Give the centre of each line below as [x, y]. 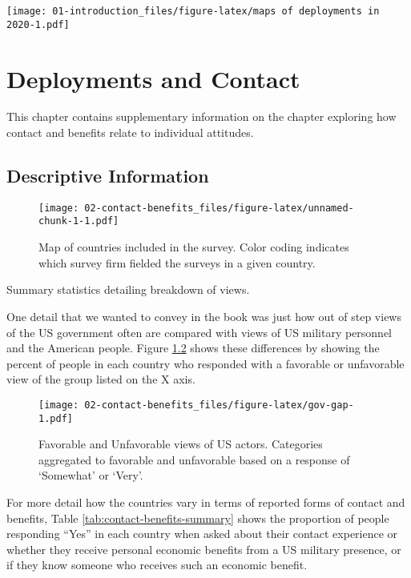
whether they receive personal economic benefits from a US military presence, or [204, 549]
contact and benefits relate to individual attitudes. [130, 132]
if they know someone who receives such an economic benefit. [157, 565]
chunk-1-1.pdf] [79, 221]
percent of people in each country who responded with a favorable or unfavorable [205, 363]
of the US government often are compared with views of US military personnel [199, 332]
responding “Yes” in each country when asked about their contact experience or [202, 534]
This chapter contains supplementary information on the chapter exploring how [201, 116]
